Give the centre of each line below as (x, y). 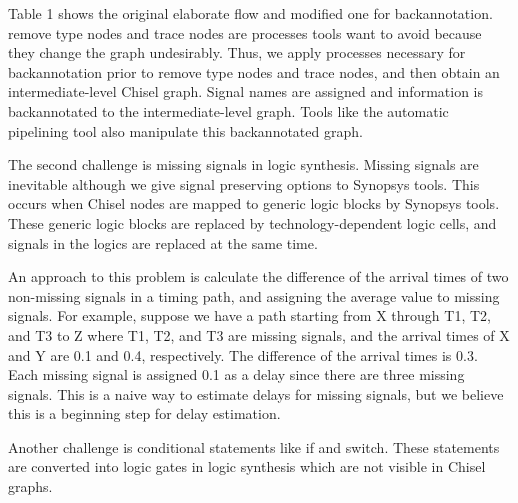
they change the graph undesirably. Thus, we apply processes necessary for (237, 52)
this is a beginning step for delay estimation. (144, 413)
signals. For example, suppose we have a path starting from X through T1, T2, (249, 315)
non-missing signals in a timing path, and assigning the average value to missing (254, 295)
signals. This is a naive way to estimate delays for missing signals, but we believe (256, 393)
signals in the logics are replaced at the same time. (163, 242)
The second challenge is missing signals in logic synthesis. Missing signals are (243, 164)
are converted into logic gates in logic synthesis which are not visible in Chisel (247, 466)
